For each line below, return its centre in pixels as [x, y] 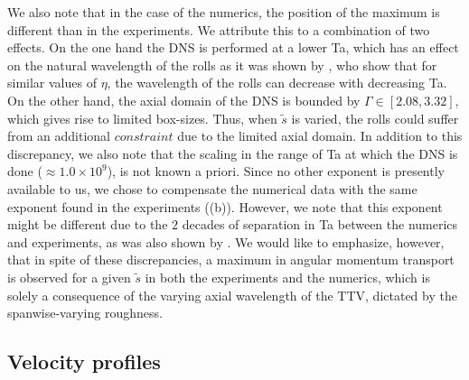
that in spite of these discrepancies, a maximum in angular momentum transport [231, 260]
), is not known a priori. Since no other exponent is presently [276, 171]
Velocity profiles [84, 361]
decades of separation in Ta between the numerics [320, 224]
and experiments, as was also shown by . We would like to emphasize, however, [226, 241]
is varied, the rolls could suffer [375, 118]
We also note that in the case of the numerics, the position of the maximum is [224, 12]
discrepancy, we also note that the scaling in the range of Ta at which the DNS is [233, 153]
